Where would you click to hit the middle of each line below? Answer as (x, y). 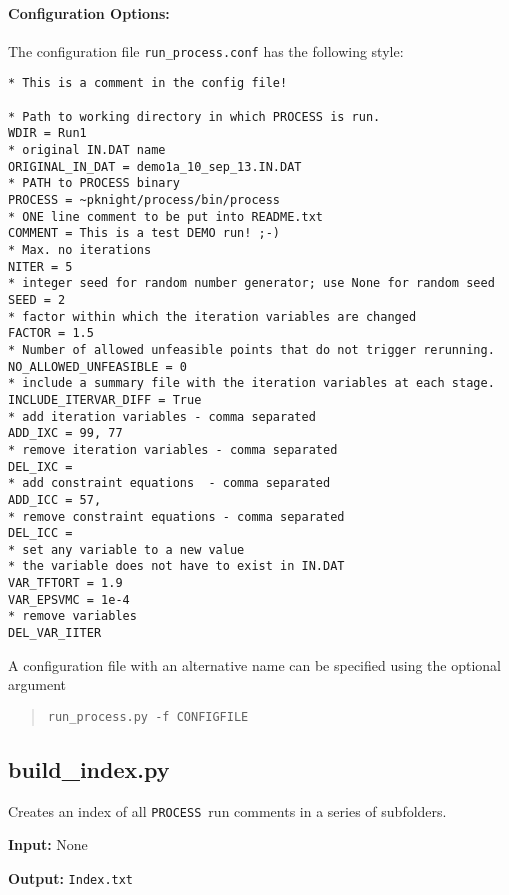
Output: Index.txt (71, 878)
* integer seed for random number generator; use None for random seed (251, 283)
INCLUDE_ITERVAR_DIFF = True (105, 399)
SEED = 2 (37, 299)
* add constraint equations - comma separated (169, 483)
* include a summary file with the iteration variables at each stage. (251, 383)
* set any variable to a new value (126, 549)
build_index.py (89, 769)
